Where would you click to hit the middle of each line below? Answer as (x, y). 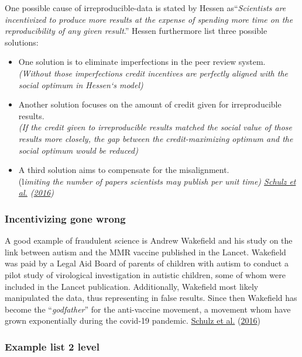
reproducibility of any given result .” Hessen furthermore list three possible (136, 31)
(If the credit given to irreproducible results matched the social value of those (155, 127)
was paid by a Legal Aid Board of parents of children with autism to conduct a (147, 263)
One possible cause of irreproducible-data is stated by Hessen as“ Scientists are (145, 8)
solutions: (22, 42)
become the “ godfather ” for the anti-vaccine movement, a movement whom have (148, 309)
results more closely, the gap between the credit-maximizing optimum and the (156, 138)
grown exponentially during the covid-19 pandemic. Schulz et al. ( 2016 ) (133, 320)
